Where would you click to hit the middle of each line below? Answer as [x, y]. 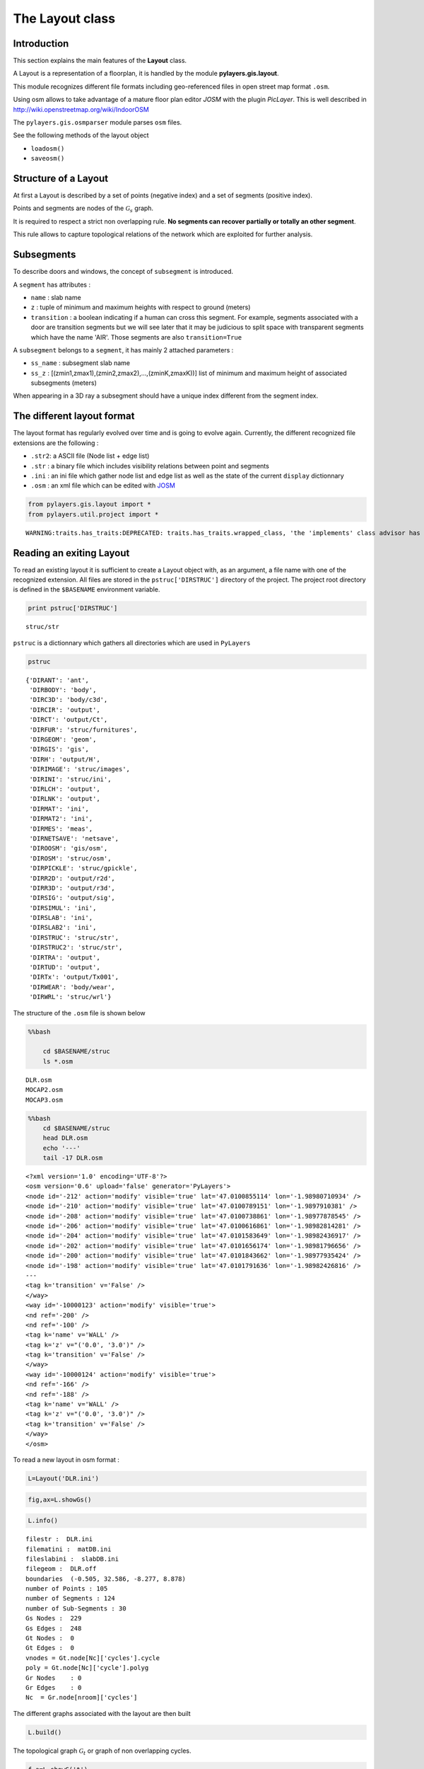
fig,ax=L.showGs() [60, 1499]
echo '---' [61, 1148]
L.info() [43, 1521]
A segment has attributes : [52, 284]
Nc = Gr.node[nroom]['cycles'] [82, 1698]
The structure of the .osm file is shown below [79, 1013]
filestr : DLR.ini [59, 1539]
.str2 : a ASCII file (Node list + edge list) [90, 456]
